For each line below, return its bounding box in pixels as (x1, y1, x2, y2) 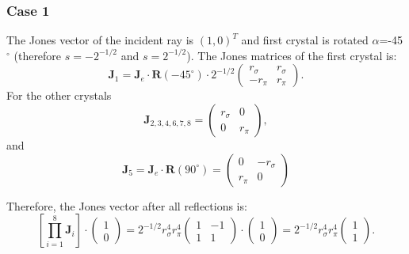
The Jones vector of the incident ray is (6, 32, 194, 48)
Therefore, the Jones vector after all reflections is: (6, 197, 247, 214)
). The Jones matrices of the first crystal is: (186, 47, 397, 63)
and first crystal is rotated (241, 32, 369, 48)
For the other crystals (6, 87, 112, 104)
